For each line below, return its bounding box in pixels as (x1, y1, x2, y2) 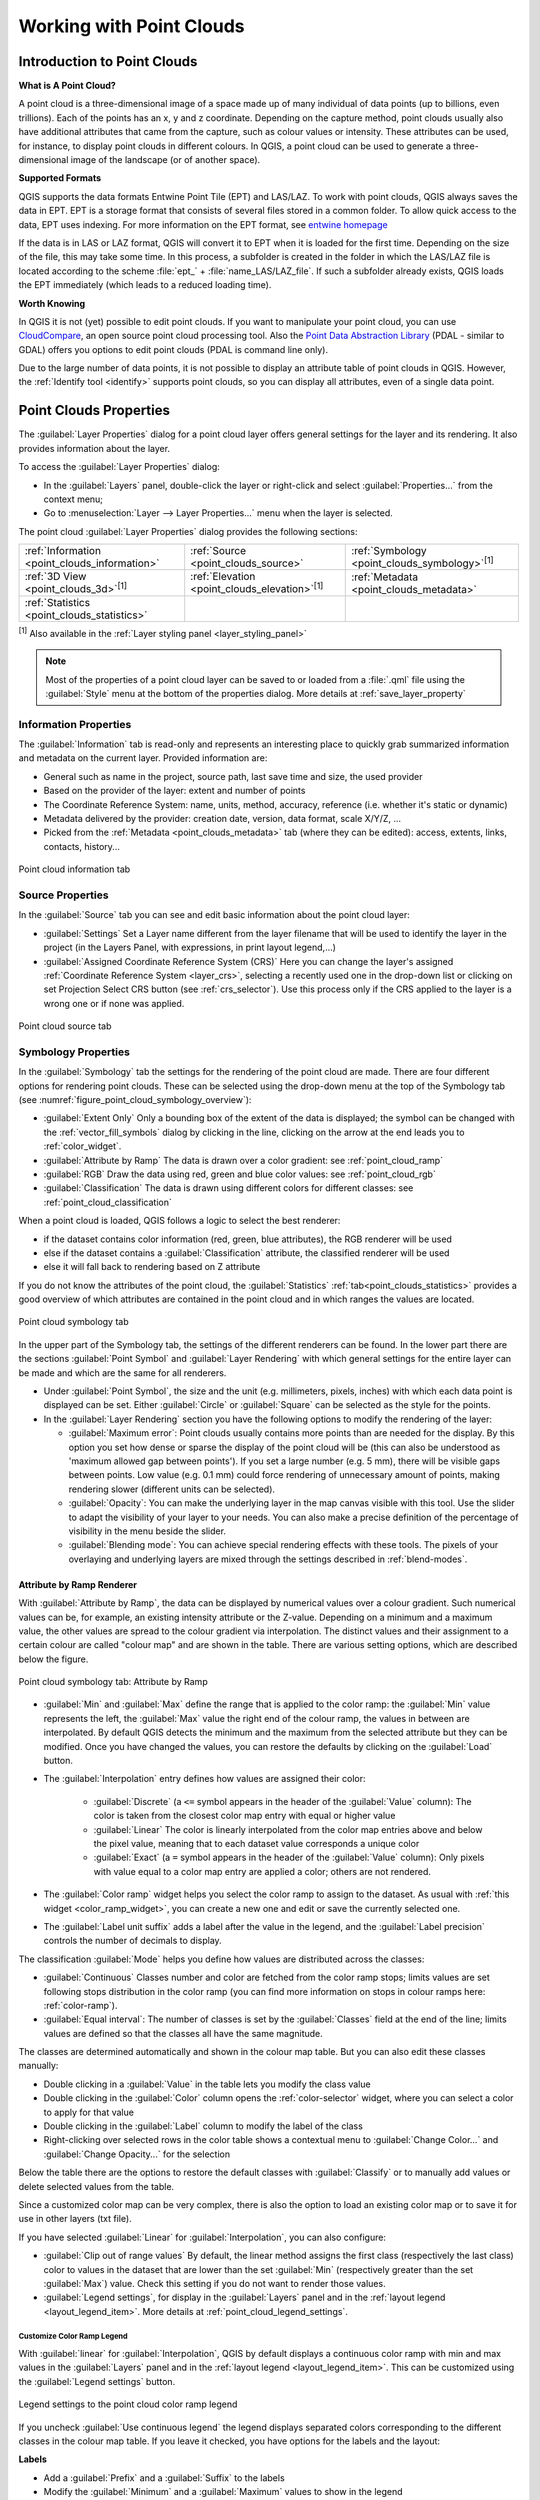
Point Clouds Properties (18, 402, 170, 419)
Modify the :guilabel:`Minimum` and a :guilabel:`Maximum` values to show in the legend (43, 2486, 404, 2498)
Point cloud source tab (18, 1020, 112, 1032)
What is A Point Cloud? (18, 80, 117, 92)
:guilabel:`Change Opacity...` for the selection (43, 2148, 230, 2160)
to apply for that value (43, 2106, 135, 2118)
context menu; (43, 493, 104, 505)
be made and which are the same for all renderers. (18, 1366, 227, 1379)
